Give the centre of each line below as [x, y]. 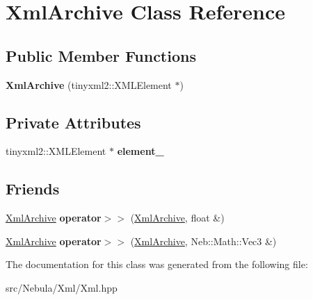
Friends [33, 189]
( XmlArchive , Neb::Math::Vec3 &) [203, 241]
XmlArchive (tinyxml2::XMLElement [89, 84]
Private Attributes [73, 122]
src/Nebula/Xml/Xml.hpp [62, 287]
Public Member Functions [101, 55]
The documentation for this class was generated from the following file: [157, 264]
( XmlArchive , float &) [177, 218]
